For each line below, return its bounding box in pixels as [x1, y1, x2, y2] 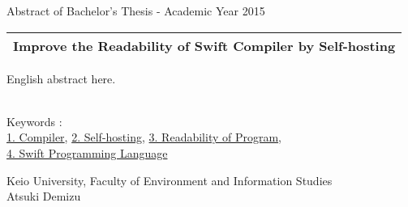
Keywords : [6, 112, 62, 129]
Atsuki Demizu [6, 188, 81, 205]
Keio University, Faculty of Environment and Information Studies [6, 171, 333, 188]
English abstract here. [6, 70, 116, 87]
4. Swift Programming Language [6, 144, 168, 161]
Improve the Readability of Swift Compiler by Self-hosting [13, 36, 396, 55]
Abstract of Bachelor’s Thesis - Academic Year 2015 [6, 2, 265, 19]
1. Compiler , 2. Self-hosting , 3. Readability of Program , [6, 129, 282, 146]
